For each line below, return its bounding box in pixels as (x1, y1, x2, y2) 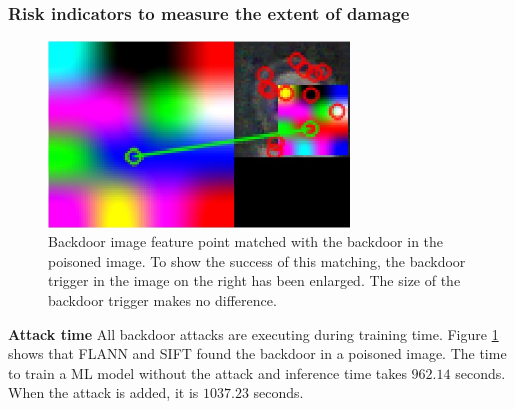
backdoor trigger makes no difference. (48, 289, 277, 310)
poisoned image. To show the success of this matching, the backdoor (48, 250, 466, 271)
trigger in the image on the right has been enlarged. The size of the (48, 270, 461, 291)
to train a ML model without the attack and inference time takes (8, 362, 407, 383)
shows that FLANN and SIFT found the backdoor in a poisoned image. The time (8, 343, 507, 364)
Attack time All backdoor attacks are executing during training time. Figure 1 (8, 323, 499, 344)
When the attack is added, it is (8, 382, 199, 403)
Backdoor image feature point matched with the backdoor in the (48, 231, 444, 252)
